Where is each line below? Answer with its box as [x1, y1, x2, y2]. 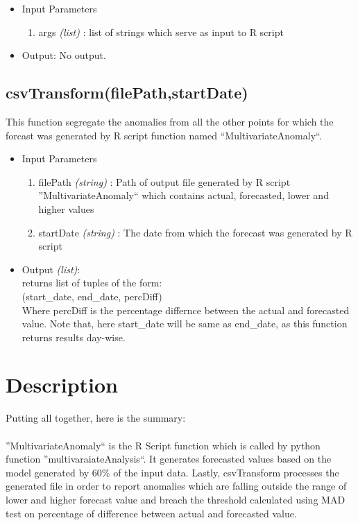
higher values [38, 201, 94, 216]
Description [6, 370, 119, 399]
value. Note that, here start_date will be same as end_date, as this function [22, 316, 348, 331]
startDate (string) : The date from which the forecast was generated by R [38, 225, 352, 239]
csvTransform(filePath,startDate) [6, 82, 248, 103]
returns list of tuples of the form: [22, 275, 162, 290]
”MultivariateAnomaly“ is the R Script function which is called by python [6, 438, 321, 452]
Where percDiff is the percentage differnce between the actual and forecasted [22, 302, 350, 317]
